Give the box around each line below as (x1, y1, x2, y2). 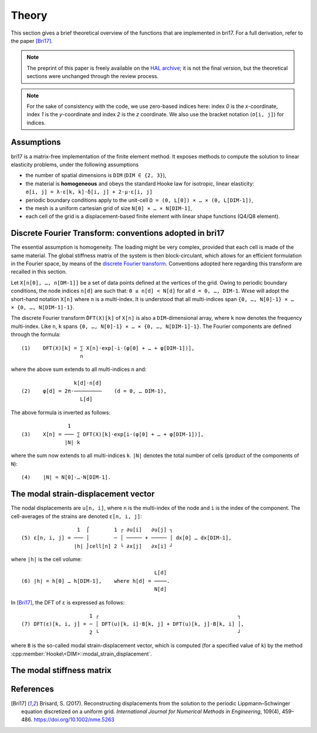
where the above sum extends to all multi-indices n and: (11, 366, 147, 373)
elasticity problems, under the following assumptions (11, 161, 139, 168)
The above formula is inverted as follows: (11, 408, 111, 416)
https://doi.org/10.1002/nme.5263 (33, 716, 114, 723)
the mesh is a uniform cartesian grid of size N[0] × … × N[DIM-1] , (25, 204, 193, 211)
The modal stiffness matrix (11, 666, 112, 675)
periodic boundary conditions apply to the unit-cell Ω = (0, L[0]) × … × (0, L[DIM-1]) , (25, 197, 254, 204)
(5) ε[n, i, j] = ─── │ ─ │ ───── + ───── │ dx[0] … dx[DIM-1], (21, 535, 232, 541)
